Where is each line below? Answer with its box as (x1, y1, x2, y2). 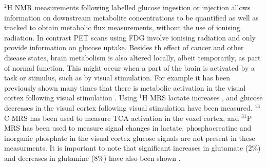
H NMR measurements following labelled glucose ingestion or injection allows (7, 2, 251, 12)
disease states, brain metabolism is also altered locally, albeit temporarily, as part (4, 52, 261, 62)
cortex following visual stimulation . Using (4, 92, 137, 103)
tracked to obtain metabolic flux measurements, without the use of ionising (4, 22, 240, 33)
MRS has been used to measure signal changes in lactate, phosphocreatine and (4, 122, 252, 133)
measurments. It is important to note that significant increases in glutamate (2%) (4, 142, 261, 153)
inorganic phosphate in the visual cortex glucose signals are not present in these (4, 132, 255, 143)
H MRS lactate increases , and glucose (142, 92, 263, 103)
